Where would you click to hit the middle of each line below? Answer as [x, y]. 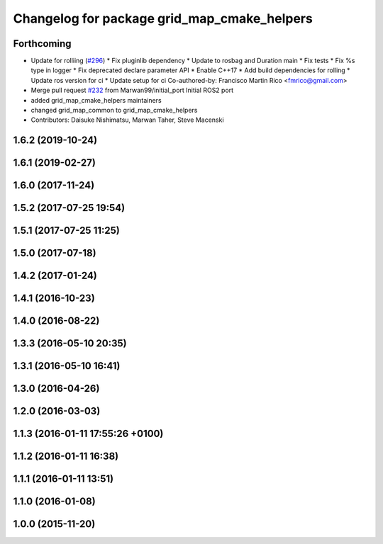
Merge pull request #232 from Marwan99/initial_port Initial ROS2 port [132, 90]
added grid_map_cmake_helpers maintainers [96, 100]
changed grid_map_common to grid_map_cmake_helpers [114, 110]
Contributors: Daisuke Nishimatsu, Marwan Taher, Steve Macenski [127, 120]
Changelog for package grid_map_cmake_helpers [163, 18]
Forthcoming [42, 44]
